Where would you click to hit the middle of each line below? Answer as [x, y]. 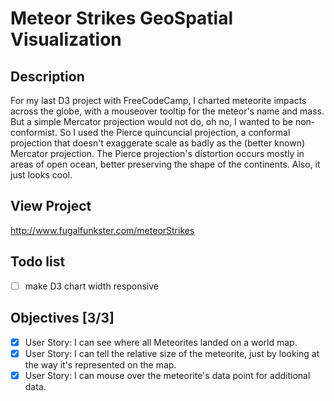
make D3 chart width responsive [91, 286]
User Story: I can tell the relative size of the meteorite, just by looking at [172, 353]
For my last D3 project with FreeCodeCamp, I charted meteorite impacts [158, 100]
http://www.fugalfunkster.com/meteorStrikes [102, 230]
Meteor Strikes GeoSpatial [122, 18]
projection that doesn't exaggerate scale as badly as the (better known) [158, 143]
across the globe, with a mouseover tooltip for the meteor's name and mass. [167, 111]
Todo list [38, 262]
